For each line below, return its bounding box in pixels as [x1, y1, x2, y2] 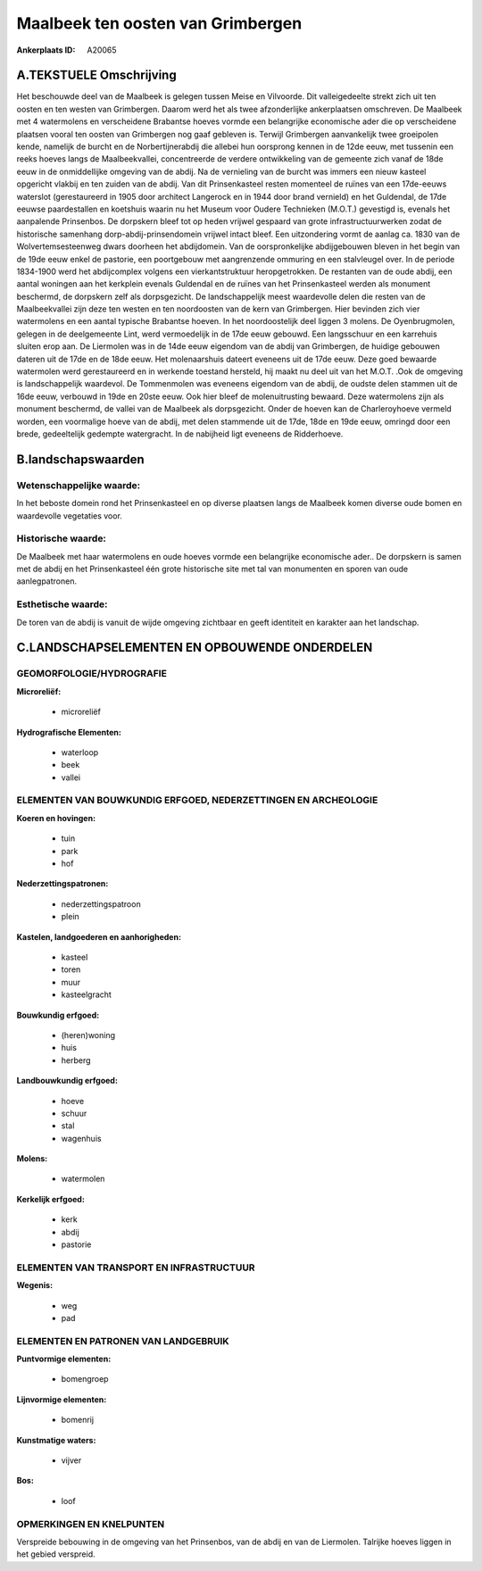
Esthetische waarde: [16, 598, 108, 611]
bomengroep [61, 1374, 109, 1384]
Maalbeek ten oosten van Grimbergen [16, 13, 303, 33]
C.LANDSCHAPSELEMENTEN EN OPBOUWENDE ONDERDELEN [16, 640, 373, 655]
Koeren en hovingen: [16, 812, 96, 823]
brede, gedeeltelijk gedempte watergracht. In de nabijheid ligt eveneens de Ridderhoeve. [16, 428, 344, 439]
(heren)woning [61, 1029, 116, 1040]
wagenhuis [61, 1133, 102, 1143]
